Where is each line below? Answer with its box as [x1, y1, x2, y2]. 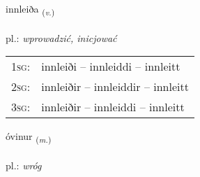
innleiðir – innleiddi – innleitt [41, 99, 185, 115]
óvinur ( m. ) [6, 129, 52, 146]
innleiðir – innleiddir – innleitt [41, 78, 189, 95]
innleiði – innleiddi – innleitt [41, 58, 180, 75]
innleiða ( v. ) [6, 1, 55, 17]
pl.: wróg [6, 158, 42, 173]
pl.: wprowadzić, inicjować [6, 30, 117, 45]
